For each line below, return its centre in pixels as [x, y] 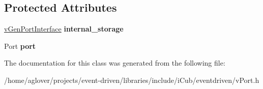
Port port [20, 46]
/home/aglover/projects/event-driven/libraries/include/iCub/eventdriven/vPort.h [132, 80]
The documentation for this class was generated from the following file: [115, 63]
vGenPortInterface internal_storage [64, 29]
